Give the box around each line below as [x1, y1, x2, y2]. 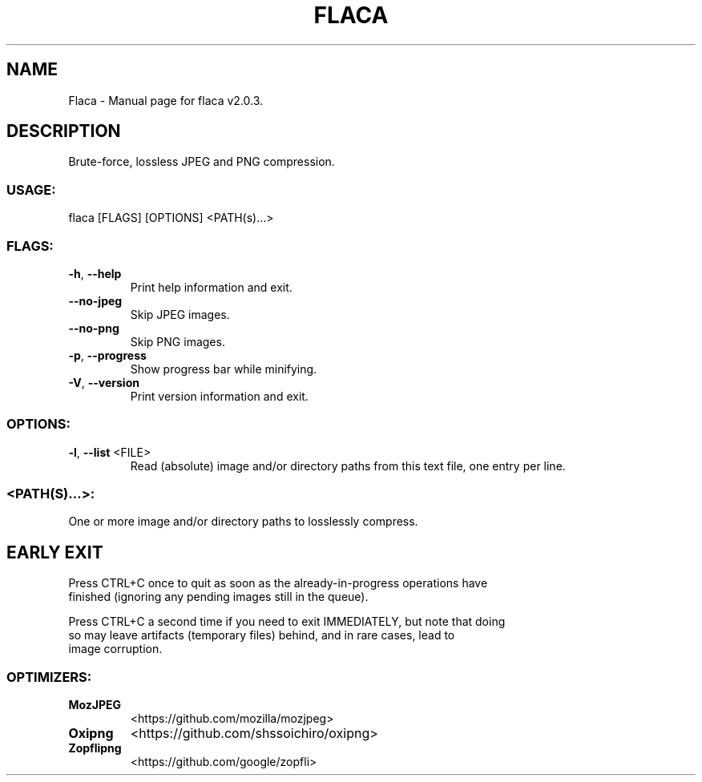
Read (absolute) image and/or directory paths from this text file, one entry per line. [130, 458, 566, 473]
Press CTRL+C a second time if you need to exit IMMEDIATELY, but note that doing [68, 615, 506, 629]
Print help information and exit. [130, 280, 292, 294]
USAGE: [6, 181, 56, 198]
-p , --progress [68, 348, 147, 362]
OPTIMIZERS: [6, 668, 92, 685]
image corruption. [68, 642, 163, 656]
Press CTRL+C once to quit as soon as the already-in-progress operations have [68, 576, 488, 591]
